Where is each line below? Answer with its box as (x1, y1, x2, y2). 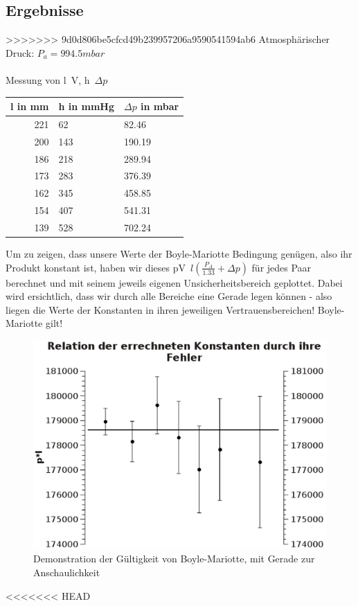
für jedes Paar (251, 260, 312, 274)
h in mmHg (58, 99, 114, 114)
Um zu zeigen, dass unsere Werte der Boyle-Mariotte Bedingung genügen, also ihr (6, 247, 352, 261)
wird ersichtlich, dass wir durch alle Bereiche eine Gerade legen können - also (6, 289, 332, 303)
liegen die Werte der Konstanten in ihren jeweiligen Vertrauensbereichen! (6, 302, 315, 317)
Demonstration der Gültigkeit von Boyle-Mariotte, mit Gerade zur (33, 551, 315, 566)
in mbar (141, 99, 179, 114)
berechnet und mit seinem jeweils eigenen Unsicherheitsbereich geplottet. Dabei (6, 275, 343, 289)
